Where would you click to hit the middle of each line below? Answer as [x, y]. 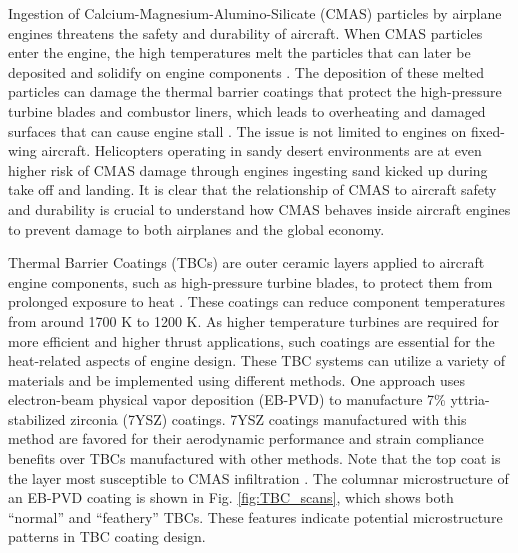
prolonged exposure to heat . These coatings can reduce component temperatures [257, 301]
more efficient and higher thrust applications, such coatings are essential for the [251, 340]
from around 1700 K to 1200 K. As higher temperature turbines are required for [253, 320]
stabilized [37, 418]
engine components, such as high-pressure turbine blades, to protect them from [250, 281]
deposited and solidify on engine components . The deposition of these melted [246, 71]
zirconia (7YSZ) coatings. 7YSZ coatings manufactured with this [268, 418]
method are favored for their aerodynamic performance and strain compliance [246, 438]
